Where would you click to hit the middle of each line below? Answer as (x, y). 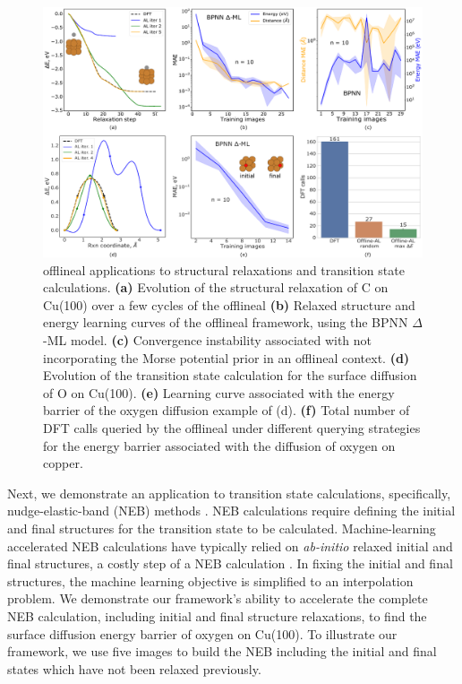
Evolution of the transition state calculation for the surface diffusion (230, 375)
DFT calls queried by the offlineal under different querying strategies (232, 428)
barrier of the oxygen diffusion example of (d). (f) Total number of (227, 410)
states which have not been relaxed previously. (134, 668)
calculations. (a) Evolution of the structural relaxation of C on (216, 287)
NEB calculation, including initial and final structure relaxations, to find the (217, 615)
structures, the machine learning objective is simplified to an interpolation (210, 580)
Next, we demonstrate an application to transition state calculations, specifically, (229, 493)
